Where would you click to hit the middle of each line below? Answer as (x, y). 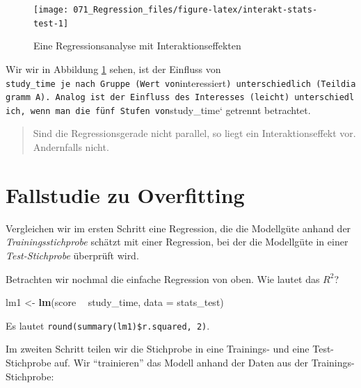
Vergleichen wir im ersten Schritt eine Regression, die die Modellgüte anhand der (178, 228)
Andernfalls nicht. (71, 147)
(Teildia (336, 84)
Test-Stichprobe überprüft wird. (72, 255)
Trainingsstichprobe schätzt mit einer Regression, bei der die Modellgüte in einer (177, 242)
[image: (51, 10)
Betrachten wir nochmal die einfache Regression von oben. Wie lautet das (163, 278)
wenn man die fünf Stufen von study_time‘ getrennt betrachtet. (170, 110)
